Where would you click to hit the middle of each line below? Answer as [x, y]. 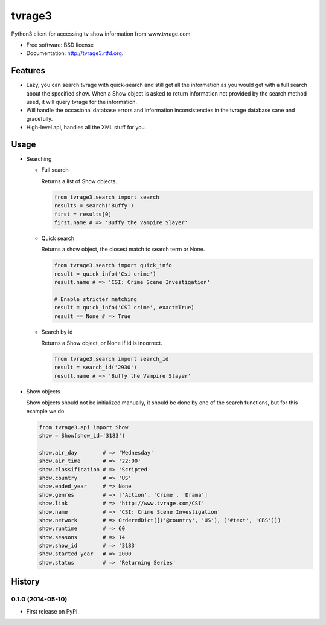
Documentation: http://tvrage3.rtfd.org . [75, 53]
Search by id [57, 332]
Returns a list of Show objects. [79, 181]
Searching [39, 159]
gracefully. [40, 118]
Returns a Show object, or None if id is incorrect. [102, 343]
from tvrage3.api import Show [84, 427]
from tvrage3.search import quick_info [113, 265]
